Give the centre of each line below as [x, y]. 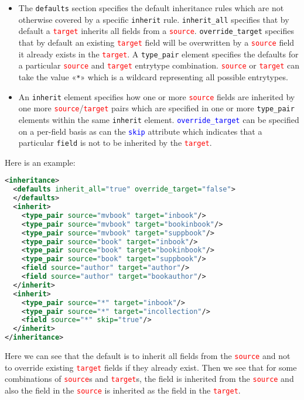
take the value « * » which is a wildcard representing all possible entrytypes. [153, 76]
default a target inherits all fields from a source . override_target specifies [156, 31]
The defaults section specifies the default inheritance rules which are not [151, 8]
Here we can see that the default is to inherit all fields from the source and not [148, 356]
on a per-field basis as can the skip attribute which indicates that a [140, 131]
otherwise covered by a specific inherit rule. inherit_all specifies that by [154, 19]
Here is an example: [40, 162]
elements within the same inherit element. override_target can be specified [159, 119]
